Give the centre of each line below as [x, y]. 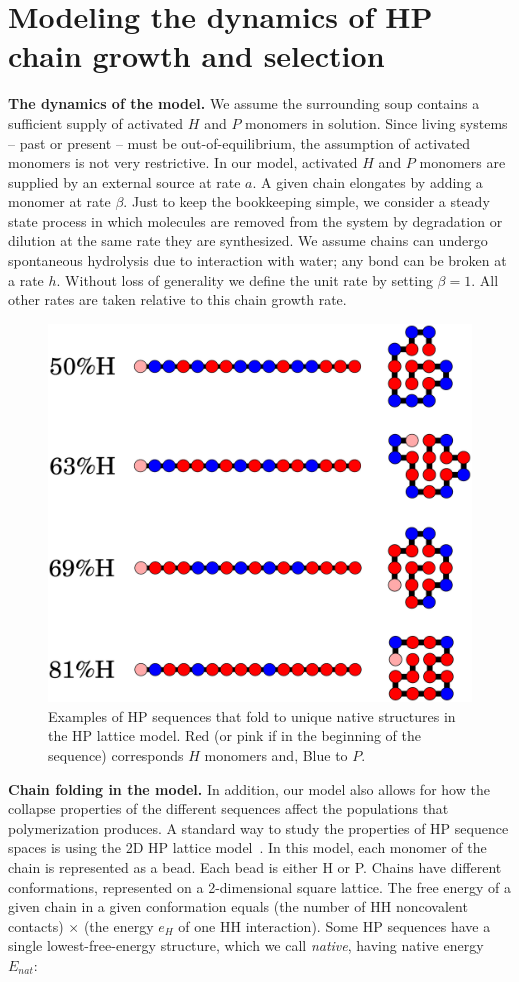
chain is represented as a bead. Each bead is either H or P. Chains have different [255, 867]
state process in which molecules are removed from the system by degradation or [255, 220]
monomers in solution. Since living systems [376, 122]
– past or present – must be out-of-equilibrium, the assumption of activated [239, 142]
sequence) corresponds [116, 755]
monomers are [462, 162]
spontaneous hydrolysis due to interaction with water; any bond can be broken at [257, 260]
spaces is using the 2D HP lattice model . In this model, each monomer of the [247, 847]
